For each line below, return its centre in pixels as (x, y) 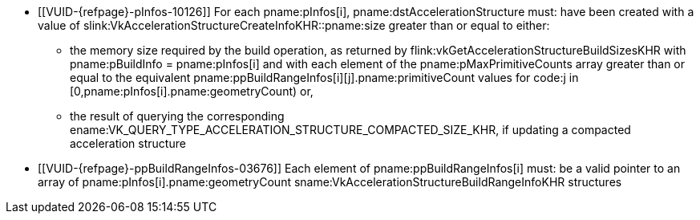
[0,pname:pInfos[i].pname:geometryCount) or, (192, 91)
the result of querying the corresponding (177, 116)
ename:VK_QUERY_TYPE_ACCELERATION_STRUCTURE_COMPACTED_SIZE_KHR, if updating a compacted (350, 130)
